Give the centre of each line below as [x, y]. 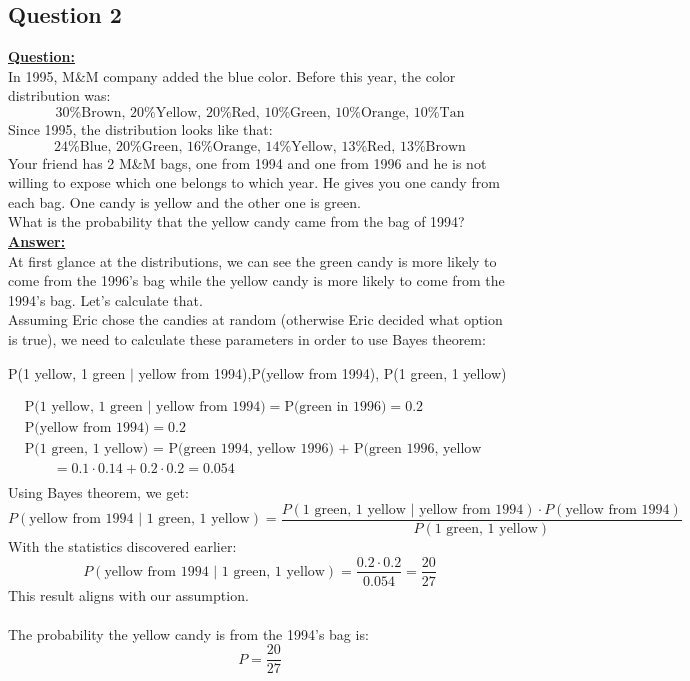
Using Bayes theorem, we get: [98, 492]
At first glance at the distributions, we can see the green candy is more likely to [252, 260]
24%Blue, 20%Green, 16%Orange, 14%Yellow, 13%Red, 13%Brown [260, 146]
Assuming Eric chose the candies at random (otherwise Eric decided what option [255, 319]
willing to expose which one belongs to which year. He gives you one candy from [254, 182]
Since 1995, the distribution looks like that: [140, 128]
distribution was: [59, 95]
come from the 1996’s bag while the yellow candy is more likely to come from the [256, 280]
